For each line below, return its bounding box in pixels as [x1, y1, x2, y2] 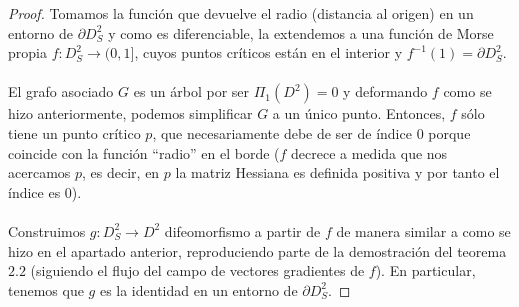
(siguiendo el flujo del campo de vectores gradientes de [30, 260, 365, 281]
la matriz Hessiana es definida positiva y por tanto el [175, 162, 500, 183]
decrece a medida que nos [291, 142, 448, 163]
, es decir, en [82, 162, 160, 183]
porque [428, 122, 471, 143]
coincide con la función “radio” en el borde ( [8, 142, 280, 163]
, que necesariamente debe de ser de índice [152, 122, 412, 143]
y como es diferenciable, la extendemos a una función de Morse [108, 22, 494, 43]
